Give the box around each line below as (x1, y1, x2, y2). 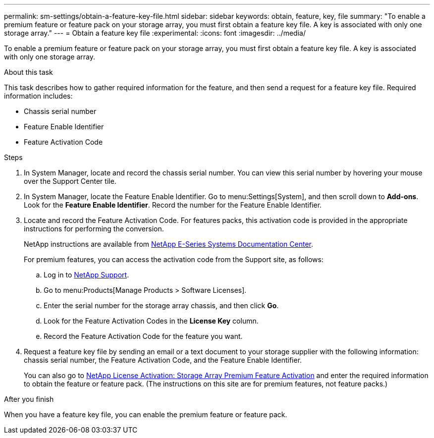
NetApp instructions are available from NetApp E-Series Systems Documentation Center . (24, 240, 314, 248)
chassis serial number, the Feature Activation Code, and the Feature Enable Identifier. (24, 356, 302, 364)
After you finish (4, 395, 54, 403)
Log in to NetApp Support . (44, 271, 129, 279)
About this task (4, 68, 53, 76)
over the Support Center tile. (24, 177, 116, 185)
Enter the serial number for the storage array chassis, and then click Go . (44, 301, 279, 310)
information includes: (4, 92, 73, 100)
